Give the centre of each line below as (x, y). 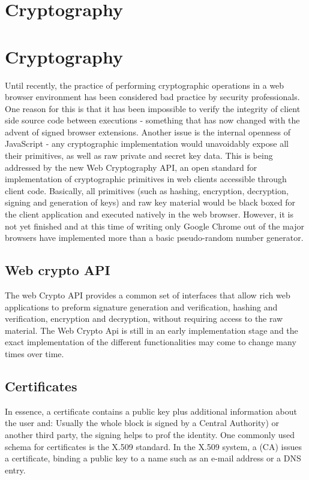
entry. (15, 470)
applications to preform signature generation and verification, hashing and (141, 307)
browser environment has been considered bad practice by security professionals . (152, 97)
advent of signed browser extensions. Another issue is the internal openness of (148, 132)
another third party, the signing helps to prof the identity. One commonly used (150, 434)
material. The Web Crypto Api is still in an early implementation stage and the (151, 330)
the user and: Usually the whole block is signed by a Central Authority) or (142, 423)
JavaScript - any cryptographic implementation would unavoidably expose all (147, 144)
